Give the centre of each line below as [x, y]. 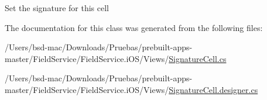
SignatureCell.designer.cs [213, 89]
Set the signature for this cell [57, 8]
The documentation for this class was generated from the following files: [134, 27]
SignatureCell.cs [198, 58]
